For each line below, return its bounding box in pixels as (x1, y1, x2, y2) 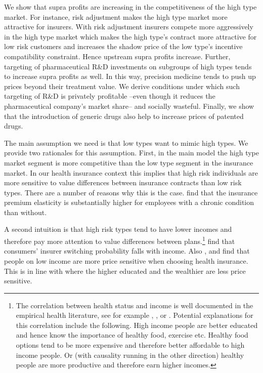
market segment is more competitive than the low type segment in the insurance (4, 157, 253, 168)
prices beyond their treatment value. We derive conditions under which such (4, 80, 240, 91)
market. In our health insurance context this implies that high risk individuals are (4, 167, 258, 178)
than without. (4, 206, 47, 217)
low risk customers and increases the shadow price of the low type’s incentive (4, 41, 243, 52)
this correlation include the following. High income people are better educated (16, 319, 258, 330)
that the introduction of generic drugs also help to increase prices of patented (4, 110, 244, 121)
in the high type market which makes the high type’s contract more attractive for (4, 31, 257, 42)
